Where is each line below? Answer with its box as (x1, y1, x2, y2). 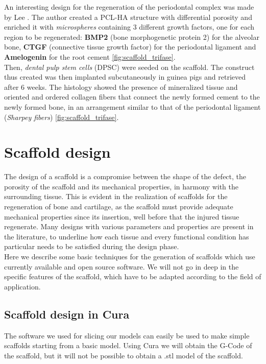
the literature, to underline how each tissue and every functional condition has (4, 231, 249, 241)
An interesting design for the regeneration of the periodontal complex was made (4, 2, 254, 12)
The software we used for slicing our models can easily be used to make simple (4, 330, 250, 341)
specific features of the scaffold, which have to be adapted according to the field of (4, 271, 261, 282)
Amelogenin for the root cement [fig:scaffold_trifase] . (4, 51, 176, 62)
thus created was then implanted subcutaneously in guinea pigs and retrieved (4, 71, 246, 82)
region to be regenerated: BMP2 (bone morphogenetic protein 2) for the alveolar (4, 31, 259, 42)
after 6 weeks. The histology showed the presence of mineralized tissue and (4, 81, 238, 92)
